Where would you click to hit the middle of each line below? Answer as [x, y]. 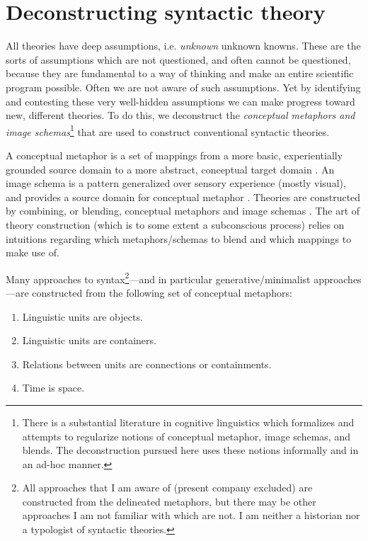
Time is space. [53, 388]
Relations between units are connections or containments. [147, 364]
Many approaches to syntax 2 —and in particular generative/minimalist [158, 278]
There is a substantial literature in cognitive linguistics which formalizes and [188, 422]
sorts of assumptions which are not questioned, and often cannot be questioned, [178, 59]
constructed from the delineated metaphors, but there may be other [169, 501]
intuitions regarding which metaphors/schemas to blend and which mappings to [179, 238]
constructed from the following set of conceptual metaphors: [162, 292]
